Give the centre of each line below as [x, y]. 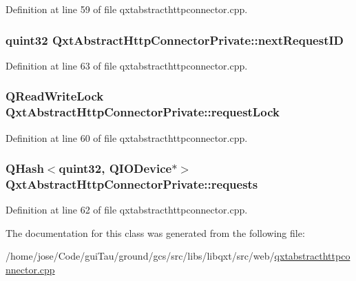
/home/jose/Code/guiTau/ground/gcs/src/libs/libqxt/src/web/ [140, 256]
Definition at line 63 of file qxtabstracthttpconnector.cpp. [127, 65]
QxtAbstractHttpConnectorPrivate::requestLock [143, 112]
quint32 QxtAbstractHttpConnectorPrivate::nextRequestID [175, 40]
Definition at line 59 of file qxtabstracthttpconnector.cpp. [127, 9]
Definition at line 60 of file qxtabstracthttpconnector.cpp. [127, 137]
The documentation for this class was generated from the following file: [155, 232]
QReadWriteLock [55, 96]
